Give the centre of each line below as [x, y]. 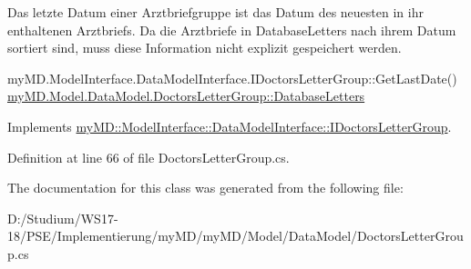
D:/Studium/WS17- [63, 218]
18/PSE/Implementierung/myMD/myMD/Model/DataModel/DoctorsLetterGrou [235, 236]
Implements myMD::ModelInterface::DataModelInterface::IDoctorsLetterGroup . [230, 126]
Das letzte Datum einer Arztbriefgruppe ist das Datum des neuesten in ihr [215, 12]
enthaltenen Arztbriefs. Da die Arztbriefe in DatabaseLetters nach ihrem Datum [232, 30]
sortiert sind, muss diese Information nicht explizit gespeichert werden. [205, 48]
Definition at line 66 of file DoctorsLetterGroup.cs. [148, 157]
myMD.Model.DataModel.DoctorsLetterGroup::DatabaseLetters [186, 96]
